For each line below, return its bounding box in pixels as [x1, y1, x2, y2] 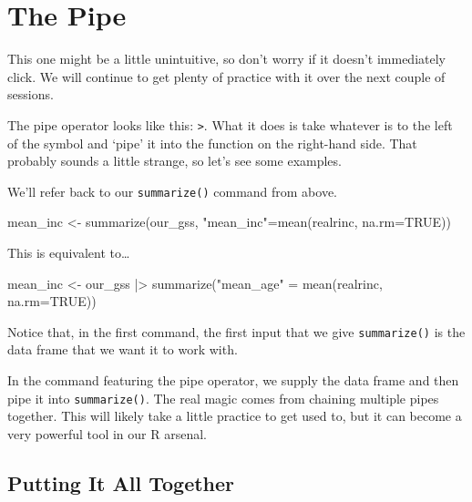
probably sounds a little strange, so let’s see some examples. [7, 151, 342, 170]
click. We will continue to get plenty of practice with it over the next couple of [7, 67, 446, 86]
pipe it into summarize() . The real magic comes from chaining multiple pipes [7, 388, 439, 407]
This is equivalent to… [7, 243, 130, 261]
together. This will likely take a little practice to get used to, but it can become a [7, 406, 462, 425]
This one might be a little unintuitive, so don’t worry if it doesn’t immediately [7, 49, 446, 68]
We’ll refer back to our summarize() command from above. [7, 181, 338, 200]
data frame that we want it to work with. [7, 340, 238, 359]
